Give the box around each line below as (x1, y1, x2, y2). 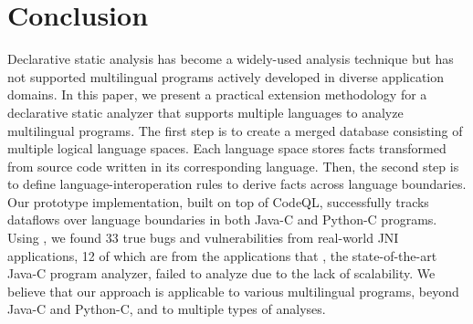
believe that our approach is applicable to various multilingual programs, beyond (7, 281, 459, 300)
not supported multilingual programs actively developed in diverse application (7, 67, 445, 86)
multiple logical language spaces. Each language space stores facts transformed (7, 139, 447, 158)
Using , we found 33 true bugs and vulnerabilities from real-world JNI (7, 228, 399, 247)
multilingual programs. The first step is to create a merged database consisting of (7, 120, 463, 140)
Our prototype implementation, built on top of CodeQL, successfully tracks (7, 192, 429, 211)
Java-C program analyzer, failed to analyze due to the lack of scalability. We (7, 264, 436, 283)
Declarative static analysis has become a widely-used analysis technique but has (7, 49, 454, 68)
